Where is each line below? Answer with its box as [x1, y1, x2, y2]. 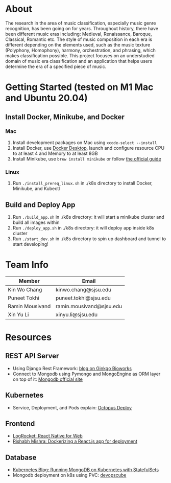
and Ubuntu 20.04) [5, 93, 88, 104]
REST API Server [5, 352, 59, 360]
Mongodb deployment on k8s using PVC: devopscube [12, 472, 127, 478]
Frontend [5, 420, 35, 428]
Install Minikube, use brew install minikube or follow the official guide [12, 155, 162, 162]
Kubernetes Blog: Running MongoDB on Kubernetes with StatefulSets [12, 467, 159, 473]
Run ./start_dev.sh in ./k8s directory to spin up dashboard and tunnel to [12, 236, 166, 242]
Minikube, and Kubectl [12, 186, 60, 192]
